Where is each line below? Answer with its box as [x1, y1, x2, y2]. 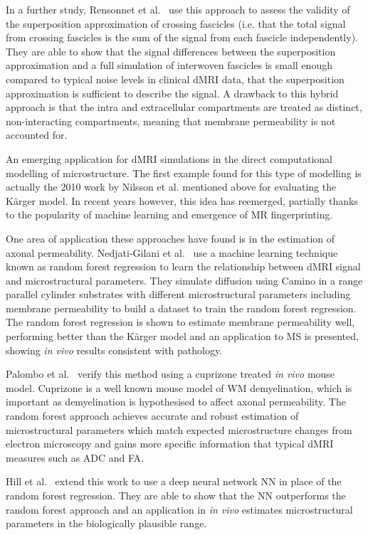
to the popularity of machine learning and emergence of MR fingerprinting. [6, 207, 333, 222]
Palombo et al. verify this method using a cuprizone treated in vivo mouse [6, 366, 335, 381]
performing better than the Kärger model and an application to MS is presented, [6, 329, 359, 344]
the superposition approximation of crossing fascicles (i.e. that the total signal [6, 16, 346, 31]
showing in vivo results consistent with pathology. [6, 342, 223, 357]
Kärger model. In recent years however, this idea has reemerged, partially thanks [6, 193, 358, 208]
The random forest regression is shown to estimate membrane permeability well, [6, 314, 355, 329]
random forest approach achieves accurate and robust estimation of [6, 408, 299, 423]
